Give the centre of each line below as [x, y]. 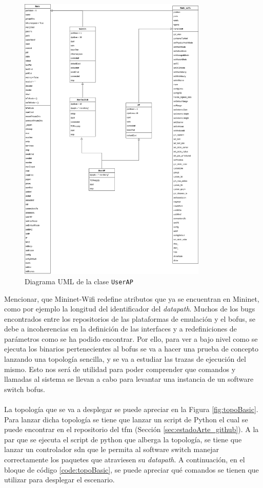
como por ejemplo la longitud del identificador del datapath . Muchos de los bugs [130, 309]
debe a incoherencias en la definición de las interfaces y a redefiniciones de [120, 329]
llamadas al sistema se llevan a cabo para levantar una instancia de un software [129, 379]
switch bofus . [25, 389]
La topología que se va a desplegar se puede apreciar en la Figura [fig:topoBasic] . [131, 409]
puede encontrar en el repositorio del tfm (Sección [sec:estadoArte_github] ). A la [131, 429]
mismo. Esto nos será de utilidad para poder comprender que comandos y [120, 369]
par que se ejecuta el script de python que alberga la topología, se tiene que [123, 439]
